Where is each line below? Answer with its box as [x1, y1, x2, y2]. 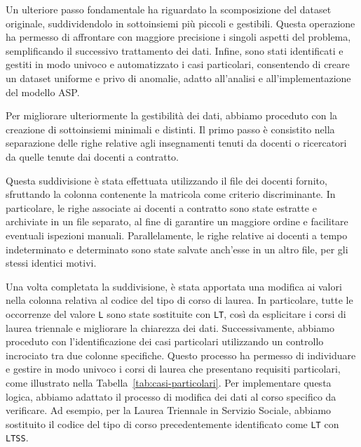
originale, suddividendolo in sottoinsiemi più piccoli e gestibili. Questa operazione [6, 15, 355, 30]
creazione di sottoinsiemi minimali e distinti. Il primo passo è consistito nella [6, 121, 335, 136]
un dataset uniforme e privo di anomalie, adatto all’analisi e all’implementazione [6, 70, 351, 85]
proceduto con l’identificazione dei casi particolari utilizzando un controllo [6, 334, 324, 349]
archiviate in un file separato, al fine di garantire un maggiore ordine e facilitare [6, 214, 348, 229]
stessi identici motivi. [6, 255, 97, 270]
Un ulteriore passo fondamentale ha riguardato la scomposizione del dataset [6, 2, 332, 16]
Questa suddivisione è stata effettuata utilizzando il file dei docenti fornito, [6, 173, 327, 187]
